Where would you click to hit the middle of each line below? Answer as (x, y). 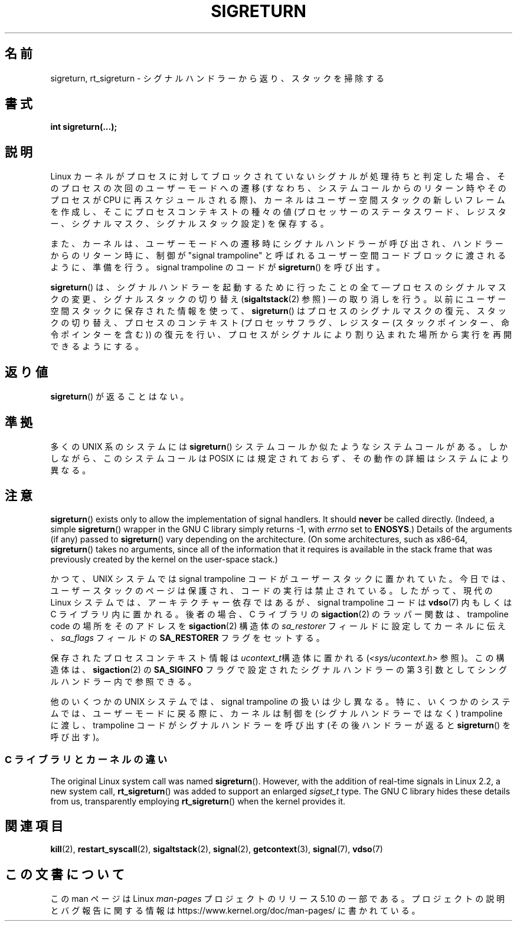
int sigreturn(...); (84, 127)
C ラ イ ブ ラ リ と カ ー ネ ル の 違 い (86, 760)
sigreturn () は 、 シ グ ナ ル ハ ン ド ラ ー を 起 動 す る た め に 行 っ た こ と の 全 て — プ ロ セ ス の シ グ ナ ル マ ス (278, 287)
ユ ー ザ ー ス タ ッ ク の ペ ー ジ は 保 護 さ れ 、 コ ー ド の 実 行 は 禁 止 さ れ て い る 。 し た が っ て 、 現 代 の (271, 590)
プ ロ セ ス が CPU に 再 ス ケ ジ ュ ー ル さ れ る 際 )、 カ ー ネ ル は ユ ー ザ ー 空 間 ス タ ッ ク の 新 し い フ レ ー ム (278, 200)
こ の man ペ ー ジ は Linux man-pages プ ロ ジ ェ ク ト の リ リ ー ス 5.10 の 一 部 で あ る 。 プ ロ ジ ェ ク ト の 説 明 (278, 899)
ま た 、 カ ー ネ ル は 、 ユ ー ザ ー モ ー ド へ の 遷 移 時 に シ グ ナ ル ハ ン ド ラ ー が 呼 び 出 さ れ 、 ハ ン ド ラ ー (277, 244)
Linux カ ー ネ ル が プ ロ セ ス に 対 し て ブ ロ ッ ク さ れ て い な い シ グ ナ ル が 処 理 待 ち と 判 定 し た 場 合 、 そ (278, 176)
